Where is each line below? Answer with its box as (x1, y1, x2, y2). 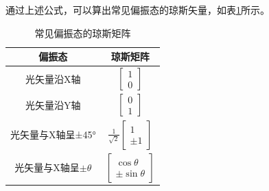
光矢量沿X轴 (25, 71, 81, 86)
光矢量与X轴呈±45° (10, 127, 96, 142)
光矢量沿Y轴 (25, 97, 81, 112)
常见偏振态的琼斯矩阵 (34, 25, 131, 40)
